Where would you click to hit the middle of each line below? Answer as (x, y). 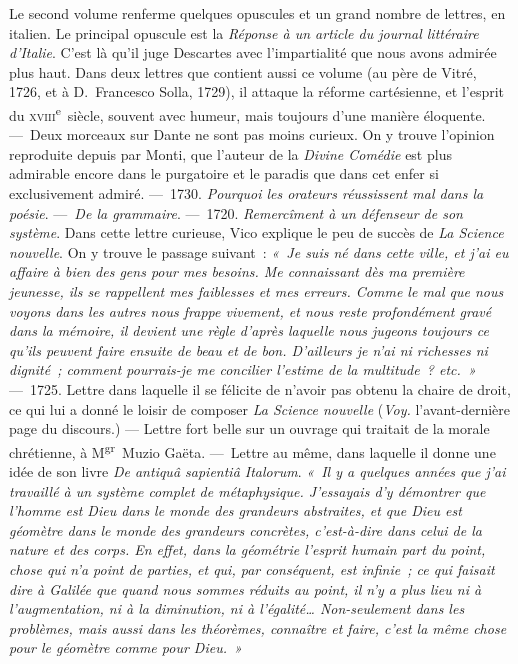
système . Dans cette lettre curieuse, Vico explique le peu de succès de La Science (256, 232)
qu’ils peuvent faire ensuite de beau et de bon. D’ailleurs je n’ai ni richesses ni (248, 349)
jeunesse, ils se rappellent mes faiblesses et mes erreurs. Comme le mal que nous (256, 290)
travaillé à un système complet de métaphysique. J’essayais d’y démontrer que (247, 490)
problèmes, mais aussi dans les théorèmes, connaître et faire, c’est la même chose (258, 627)
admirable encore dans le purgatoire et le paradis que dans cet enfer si (224, 173)
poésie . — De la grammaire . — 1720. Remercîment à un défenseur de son (236, 212)
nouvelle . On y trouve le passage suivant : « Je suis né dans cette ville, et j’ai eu (259, 251)
